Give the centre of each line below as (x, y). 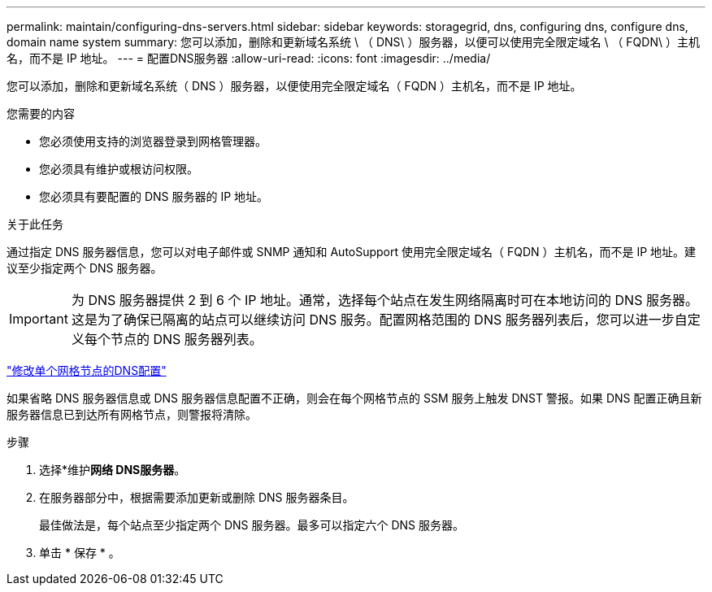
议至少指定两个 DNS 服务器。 (85, 268)
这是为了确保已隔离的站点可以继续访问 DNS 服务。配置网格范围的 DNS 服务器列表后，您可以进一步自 (379, 320)
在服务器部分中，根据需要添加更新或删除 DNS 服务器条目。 (197, 497)
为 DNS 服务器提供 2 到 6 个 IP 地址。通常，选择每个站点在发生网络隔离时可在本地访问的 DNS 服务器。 (384, 300)
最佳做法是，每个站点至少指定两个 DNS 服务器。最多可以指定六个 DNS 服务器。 (252, 525)
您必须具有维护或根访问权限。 (119, 169)
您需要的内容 (41, 113)
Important (39, 319)
